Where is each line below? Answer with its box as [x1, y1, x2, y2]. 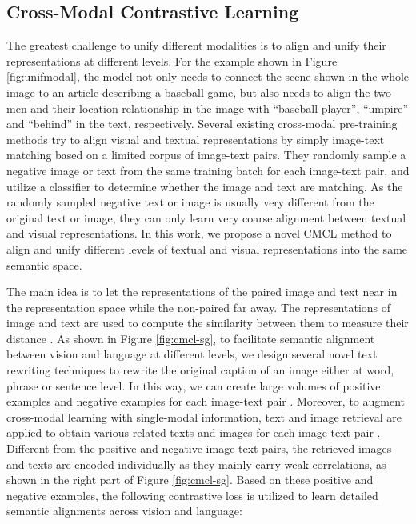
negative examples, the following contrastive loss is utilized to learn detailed [6, 486, 378, 503]
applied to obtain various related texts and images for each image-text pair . [6, 424, 381, 441]
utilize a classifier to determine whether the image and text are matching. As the [6, 178, 403, 194]
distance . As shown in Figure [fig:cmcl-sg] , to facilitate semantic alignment [6, 330, 375, 346]
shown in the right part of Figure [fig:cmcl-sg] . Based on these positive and [6, 471, 374, 488]
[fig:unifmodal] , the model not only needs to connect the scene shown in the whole [6, 68, 410, 85]
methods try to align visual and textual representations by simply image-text [6, 130, 385, 147]
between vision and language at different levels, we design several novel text [6, 346, 378, 362]
